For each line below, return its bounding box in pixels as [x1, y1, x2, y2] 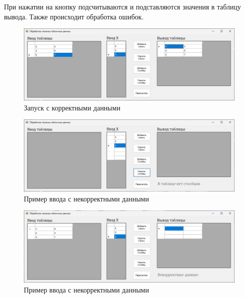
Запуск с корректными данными [24, 102, 121, 112]
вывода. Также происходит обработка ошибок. [4, 11, 144, 21]
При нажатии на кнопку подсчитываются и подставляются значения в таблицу [4, 1, 241, 11]
